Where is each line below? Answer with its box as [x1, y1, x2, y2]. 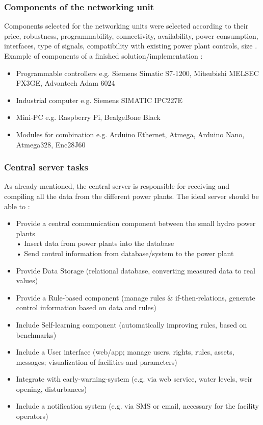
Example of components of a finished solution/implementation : [4, 51, 203, 61]
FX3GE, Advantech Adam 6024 [16, 78, 115, 88]
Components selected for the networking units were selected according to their [4, 20, 249, 31]
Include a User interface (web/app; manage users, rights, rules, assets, [16, 346, 234, 357]
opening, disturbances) [16, 383, 87, 394]
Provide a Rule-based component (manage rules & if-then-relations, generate [16, 292, 255, 303]
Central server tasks [4, 161, 88, 173]
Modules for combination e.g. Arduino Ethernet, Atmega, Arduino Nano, [16, 129, 245, 139]
